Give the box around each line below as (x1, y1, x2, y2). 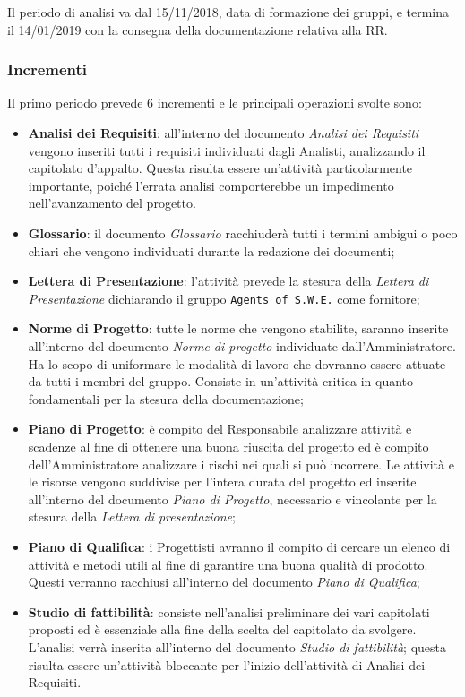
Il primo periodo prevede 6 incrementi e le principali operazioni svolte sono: (7, 93, 422, 112)
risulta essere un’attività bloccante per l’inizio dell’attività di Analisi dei (28, 655, 426, 674)
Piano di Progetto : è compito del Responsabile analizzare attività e (28, 419, 412, 438)
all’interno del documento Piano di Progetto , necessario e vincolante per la (28, 489, 437, 508)
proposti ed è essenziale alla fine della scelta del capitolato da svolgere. (28, 620, 417, 639)
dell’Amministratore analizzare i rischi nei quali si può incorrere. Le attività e (28, 454, 454, 473)
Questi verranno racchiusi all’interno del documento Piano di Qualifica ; (28, 572, 420, 591)
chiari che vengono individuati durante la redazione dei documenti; (28, 241, 395, 260)
